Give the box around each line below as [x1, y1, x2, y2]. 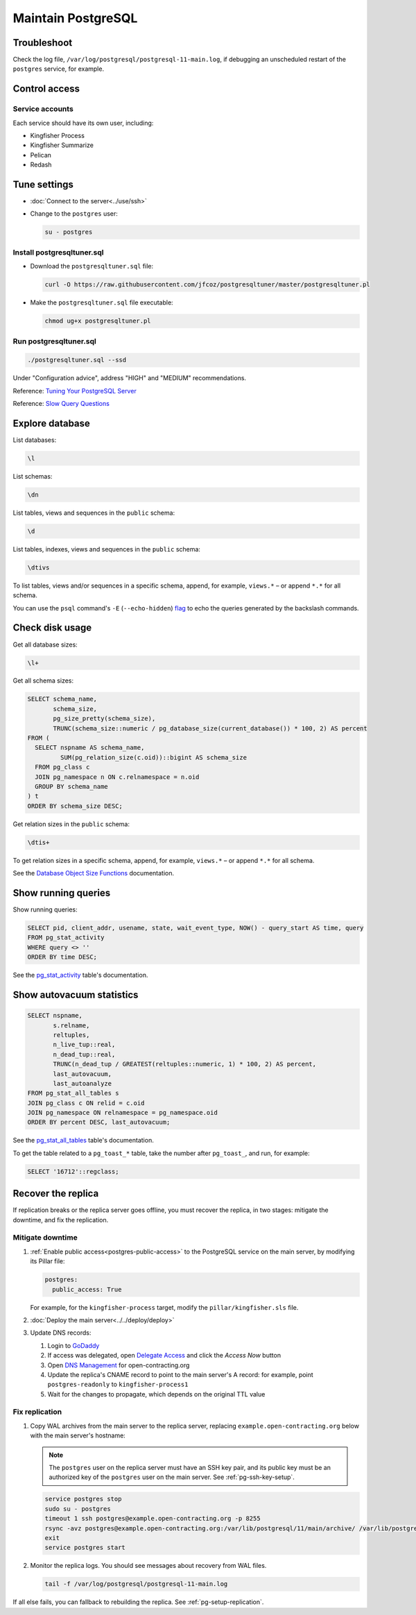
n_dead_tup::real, [53, 1050, 116, 1058]
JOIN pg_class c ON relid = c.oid [27, 1099, 145, 1106]
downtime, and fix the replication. [12, 1215, 109, 1224]
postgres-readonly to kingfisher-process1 [47, 1381, 189, 1389]
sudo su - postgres [44, 1505, 111, 1512]
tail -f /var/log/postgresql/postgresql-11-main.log [44, 1580, 228, 1588]
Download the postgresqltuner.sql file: [30, 262, 154, 271]
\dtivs [27, 563, 50, 572]
